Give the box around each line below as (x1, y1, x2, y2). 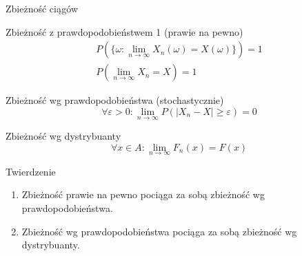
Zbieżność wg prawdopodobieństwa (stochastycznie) (6, 93, 224, 107)
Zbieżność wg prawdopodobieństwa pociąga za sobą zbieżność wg (21, 224, 297, 238)
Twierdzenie (6, 164, 56, 178)
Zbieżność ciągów (6, 1, 79, 15)
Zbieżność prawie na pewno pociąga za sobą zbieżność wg (21, 187, 265, 202)
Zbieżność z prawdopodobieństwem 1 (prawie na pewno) (6, 24, 243, 39)
